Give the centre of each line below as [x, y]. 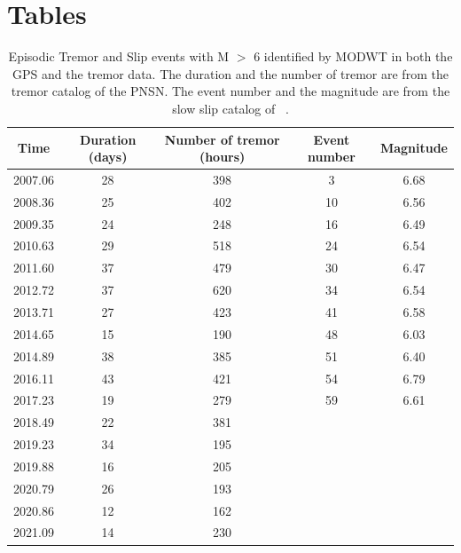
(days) [108, 157]
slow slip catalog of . [230, 108]
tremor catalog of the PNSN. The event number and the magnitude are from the [230, 91]
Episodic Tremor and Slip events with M [119, 56]
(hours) [222, 157]
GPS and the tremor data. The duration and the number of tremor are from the [230, 73]
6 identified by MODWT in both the [353, 56]
